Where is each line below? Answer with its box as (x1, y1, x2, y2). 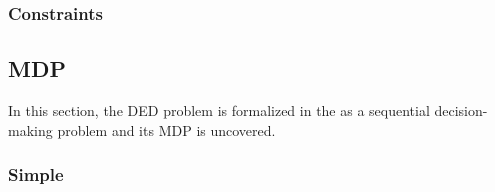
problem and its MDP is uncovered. (57, 119, 276, 140)
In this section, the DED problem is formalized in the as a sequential (8, 100, 430, 121)
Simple (8, 162, 64, 187)
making (8, 119, 53, 140)
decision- (434, 100, 488, 121)
